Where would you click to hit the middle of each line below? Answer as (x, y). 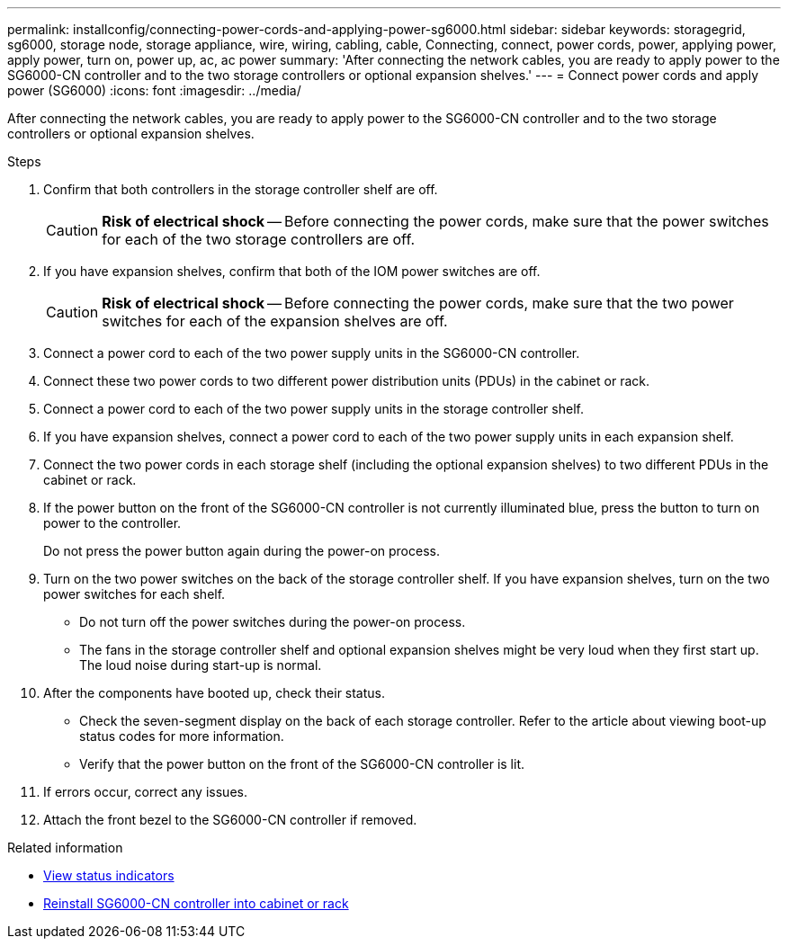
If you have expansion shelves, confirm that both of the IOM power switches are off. (292, 271)
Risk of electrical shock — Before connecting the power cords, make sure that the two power (418, 303)
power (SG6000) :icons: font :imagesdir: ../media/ (154, 90)
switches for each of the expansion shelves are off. (275, 321)
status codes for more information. (182, 736)
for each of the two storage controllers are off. (259, 239)
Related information (65, 848)
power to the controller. (112, 523)
